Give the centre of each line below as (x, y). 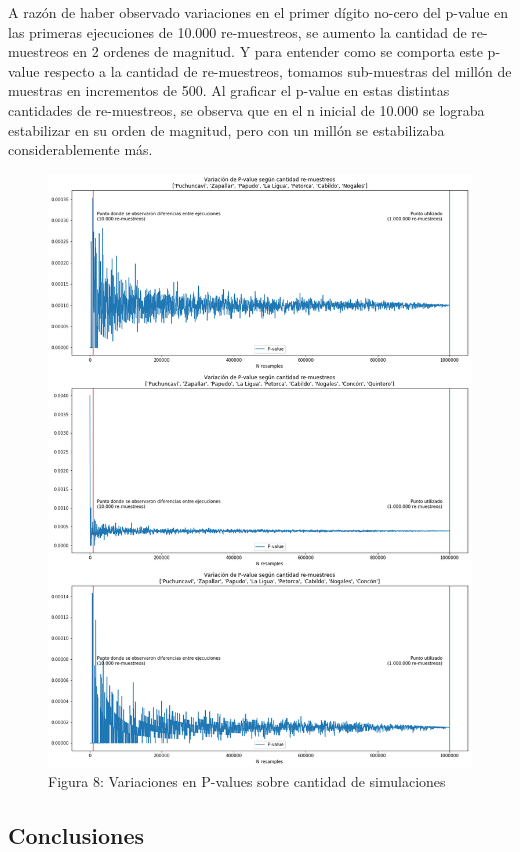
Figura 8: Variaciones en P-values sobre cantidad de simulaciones (247, 780)
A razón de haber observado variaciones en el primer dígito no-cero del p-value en (258, 12)
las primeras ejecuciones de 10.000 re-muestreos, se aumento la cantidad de (237, 31)
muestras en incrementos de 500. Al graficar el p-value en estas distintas (229, 90)
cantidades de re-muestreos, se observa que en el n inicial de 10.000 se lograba (246, 109)
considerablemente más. (80, 149)
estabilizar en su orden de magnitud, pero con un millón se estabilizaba (226, 129)
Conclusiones (76, 834)
